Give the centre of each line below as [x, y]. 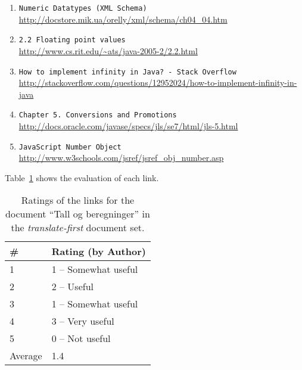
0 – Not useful [81, 338]
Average [26, 356]
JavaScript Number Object [70, 147]
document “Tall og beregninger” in [78, 214]
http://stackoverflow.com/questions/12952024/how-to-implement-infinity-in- [158, 83]
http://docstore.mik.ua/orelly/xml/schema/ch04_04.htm [123, 19]
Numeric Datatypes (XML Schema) [83, 8]
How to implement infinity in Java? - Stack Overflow [127, 72]
